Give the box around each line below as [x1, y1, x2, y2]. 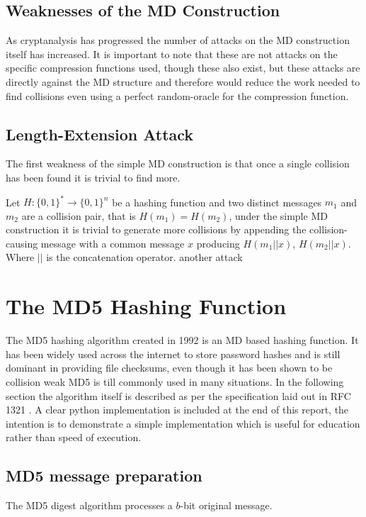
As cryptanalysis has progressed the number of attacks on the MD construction [6, 33, 350, 48]
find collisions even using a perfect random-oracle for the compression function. [6, 88, 349, 103]
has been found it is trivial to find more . [6, 169, 181, 184]
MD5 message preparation [6, 465, 202, 487]
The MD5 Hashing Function [6, 291, 287, 321]
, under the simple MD [229, 208, 328, 223]
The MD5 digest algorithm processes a [6, 498, 173, 513]
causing [6, 235, 38, 250]
